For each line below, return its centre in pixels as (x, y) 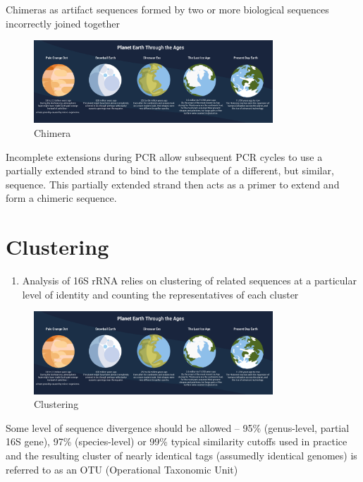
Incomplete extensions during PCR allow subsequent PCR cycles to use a (164, 156)
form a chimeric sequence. (61, 198)
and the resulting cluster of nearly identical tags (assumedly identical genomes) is (181, 455)
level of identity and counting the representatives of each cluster (160, 294)
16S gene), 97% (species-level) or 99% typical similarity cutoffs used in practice (177, 441)
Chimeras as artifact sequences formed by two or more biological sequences (167, 9)
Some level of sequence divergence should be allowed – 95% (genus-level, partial (178, 427)
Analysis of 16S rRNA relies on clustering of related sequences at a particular (189, 281)
